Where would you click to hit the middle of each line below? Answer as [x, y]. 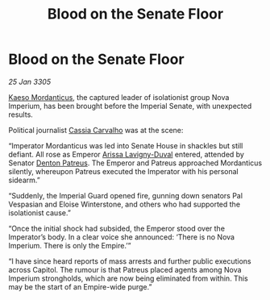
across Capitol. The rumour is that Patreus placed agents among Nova [125, 269]
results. [21, 115]
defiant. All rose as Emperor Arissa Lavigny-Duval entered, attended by [126, 154]
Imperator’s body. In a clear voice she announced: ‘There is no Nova [122, 237]
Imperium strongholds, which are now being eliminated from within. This [128, 278]
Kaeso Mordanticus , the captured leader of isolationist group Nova [119, 97]
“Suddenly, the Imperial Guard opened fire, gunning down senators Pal [126, 195]
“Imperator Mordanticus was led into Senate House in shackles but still [126, 145]
